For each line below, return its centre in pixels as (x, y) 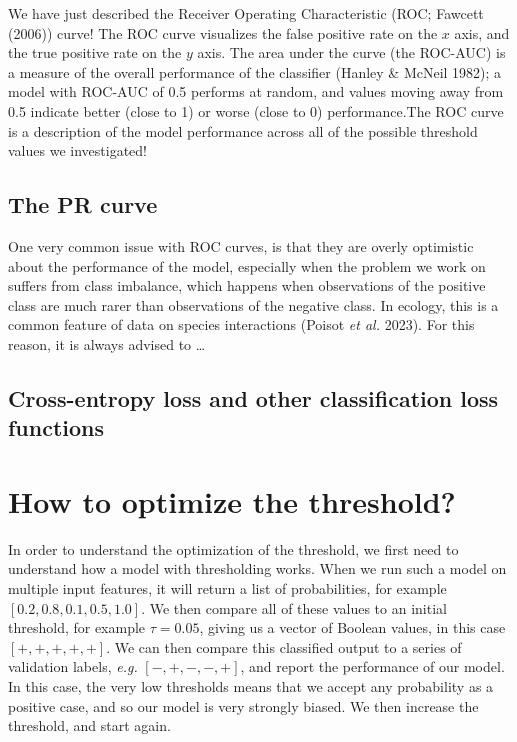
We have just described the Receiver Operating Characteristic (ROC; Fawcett (246, 13)
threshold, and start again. (89, 725)
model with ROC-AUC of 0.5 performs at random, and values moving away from (256, 91)
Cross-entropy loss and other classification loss (253, 397)
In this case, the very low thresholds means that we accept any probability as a (251, 685)
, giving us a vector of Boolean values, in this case (352, 627)
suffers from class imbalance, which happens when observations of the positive (247, 285)
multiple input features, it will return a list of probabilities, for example (227, 588)
